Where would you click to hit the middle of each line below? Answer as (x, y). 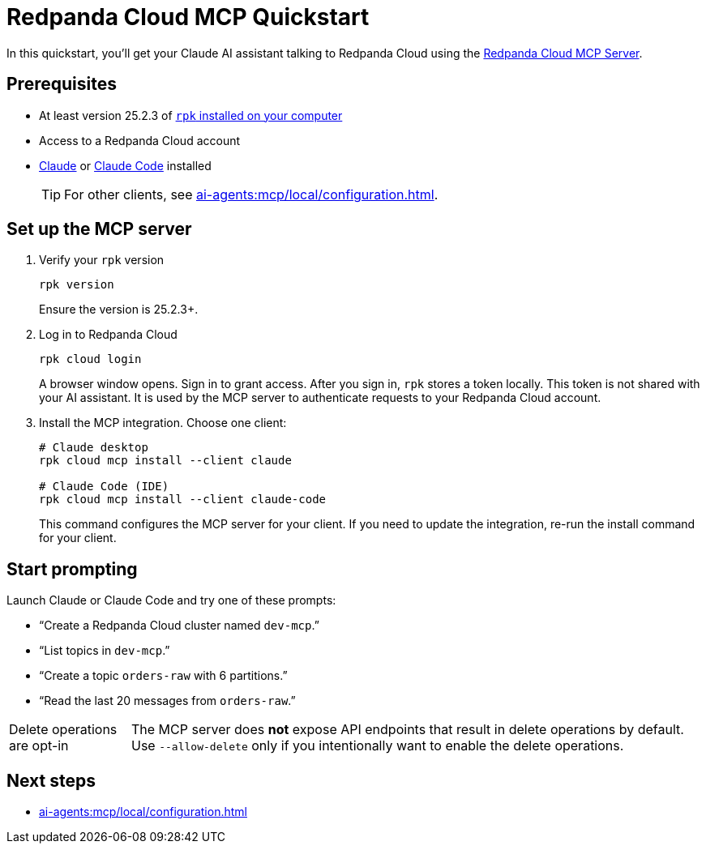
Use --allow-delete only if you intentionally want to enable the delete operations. (378, 746)
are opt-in (39, 746)
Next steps (51, 780)
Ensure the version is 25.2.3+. (119, 310)
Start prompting (72, 569)
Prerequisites (62, 84)
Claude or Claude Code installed (125, 165)
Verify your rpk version (102, 260)
